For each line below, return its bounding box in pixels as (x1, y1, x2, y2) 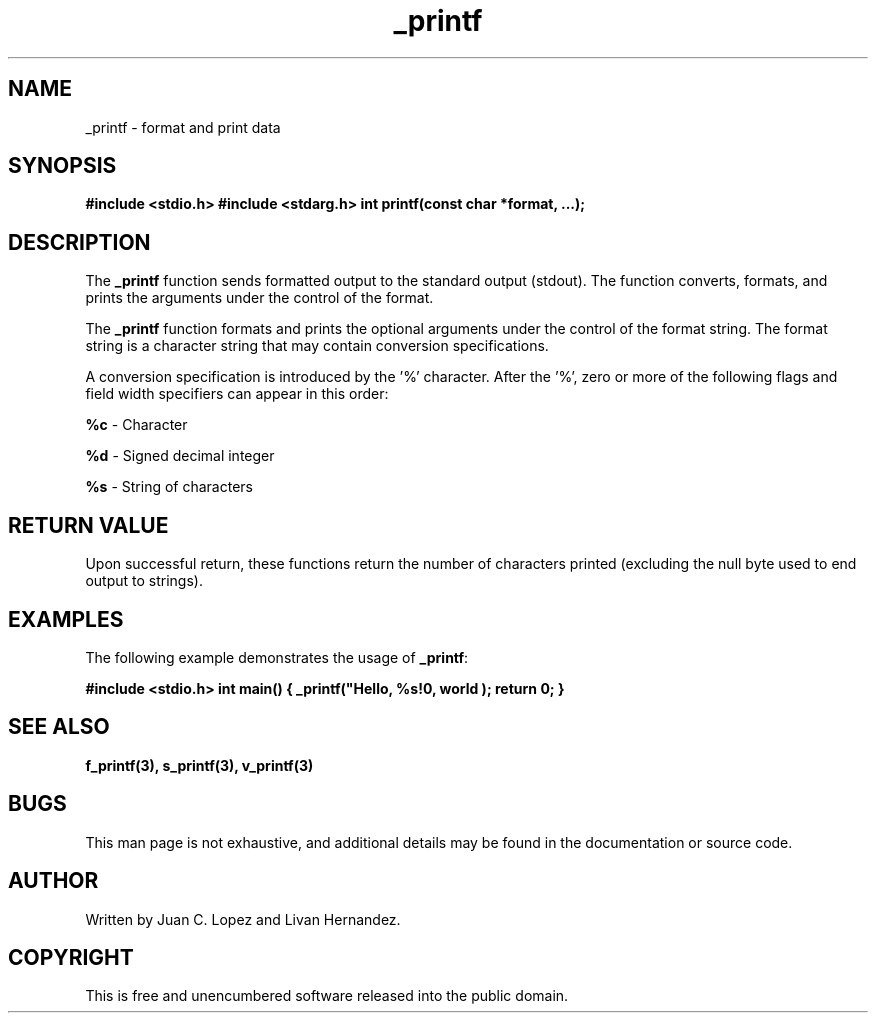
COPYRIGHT (8, 944, 134, 970)
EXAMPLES (8, 606, 124, 632)
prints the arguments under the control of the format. (85, 289, 434, 307)
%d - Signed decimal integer (85, 447, 275, 465)
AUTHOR (8, 868, 99, 894)
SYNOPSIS (8, 153, 117, 179)
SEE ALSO (8, 714, 110, 740)
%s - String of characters (85, 478, 253, 496)
